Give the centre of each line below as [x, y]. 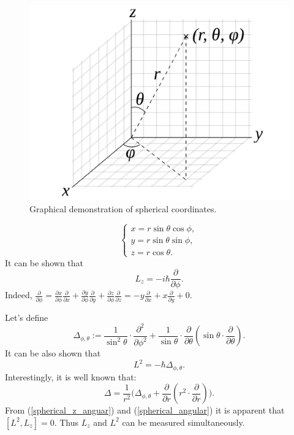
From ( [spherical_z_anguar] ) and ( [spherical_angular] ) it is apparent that [145, 410]
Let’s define [27, 317]
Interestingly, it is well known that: [71, 376]
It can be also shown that [53, 353]
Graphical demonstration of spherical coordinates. [123, 208]
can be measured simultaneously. [183, 422]
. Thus [66, 422]
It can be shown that [44, 262]
